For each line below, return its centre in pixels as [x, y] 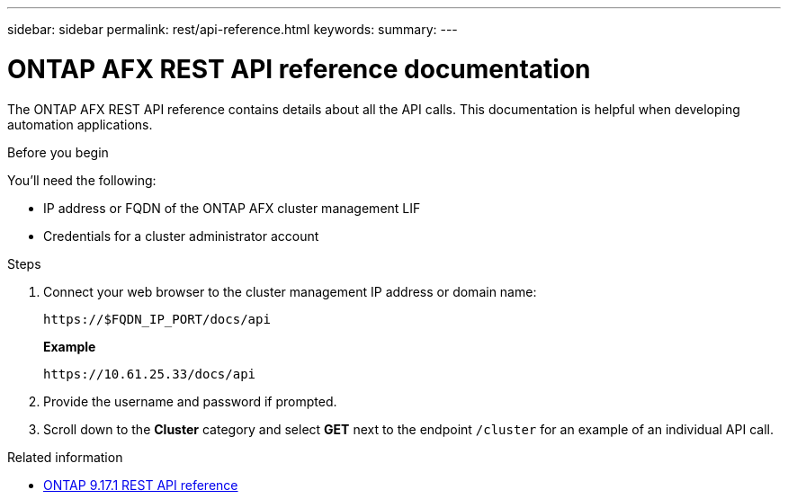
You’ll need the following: [82, 180]
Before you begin [58, 152]
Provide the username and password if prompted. [190, 401]
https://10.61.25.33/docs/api [150, 374]
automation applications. [80, 124]
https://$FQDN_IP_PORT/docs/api [157, 319]
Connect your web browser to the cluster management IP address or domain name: [290, 291]
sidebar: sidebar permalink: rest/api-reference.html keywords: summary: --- [233, 29]
